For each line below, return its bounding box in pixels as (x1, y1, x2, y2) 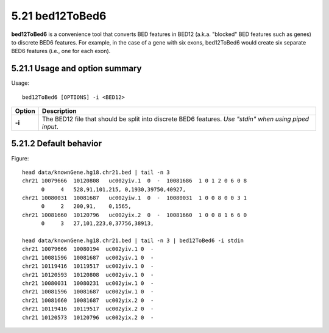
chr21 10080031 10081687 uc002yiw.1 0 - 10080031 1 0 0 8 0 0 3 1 (22, 195, 247, 201)
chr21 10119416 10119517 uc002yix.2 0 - (22, 306, 154, 312)
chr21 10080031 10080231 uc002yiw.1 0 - (22, 280, 154, 287)
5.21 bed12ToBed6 (11, 9, 107, 23)
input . (41, 123, 59, 131)
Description (41, 107, 77, 115)
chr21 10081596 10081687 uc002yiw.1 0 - (22, 288, 154, 295)
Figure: (11, 154, 29, 162)
